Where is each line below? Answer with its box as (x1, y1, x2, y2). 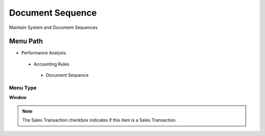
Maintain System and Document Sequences (9, 24, 98, 30)
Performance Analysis (21, 50, 66, 56)
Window (9, 94, 27, 100)
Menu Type (9, 85, 37, 91)
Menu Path (9, 37, 43, 45)
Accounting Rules (33, 61, 70, 67)
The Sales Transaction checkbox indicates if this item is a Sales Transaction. (22, 117, 177, 123)
